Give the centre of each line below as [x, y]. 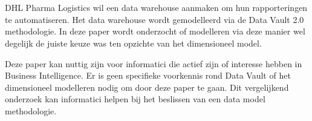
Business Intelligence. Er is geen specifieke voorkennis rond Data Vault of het [148, 75]
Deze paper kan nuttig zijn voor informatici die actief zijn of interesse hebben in [154, 63]
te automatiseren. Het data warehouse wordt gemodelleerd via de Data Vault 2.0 [154, 19]
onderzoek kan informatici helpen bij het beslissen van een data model [135, 99]
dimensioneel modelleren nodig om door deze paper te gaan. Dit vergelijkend [147, 87]
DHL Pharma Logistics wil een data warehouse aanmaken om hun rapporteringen [156, 8]
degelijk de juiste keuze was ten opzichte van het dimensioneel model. [133, 43]
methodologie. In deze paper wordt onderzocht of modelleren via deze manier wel [155, 31]
